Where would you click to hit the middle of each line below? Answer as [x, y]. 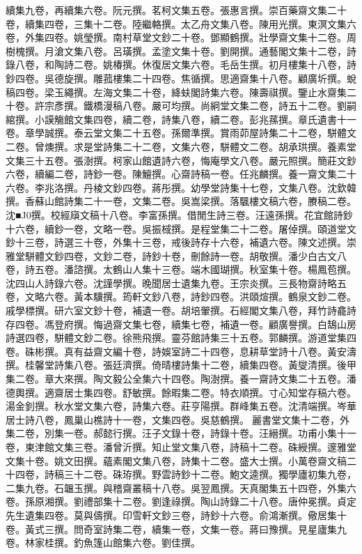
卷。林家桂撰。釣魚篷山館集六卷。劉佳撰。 [103, 543]
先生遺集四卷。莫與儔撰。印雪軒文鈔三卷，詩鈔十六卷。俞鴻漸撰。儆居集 [171, 515]
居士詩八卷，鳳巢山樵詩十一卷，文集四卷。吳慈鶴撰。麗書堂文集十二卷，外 [178, 419]
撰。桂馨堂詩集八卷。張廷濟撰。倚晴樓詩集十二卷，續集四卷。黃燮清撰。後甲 [181, 365]
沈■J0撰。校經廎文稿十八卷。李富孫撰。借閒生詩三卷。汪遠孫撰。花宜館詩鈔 [179, 214]
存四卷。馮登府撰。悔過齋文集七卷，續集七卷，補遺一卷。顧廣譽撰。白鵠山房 [181, 324]
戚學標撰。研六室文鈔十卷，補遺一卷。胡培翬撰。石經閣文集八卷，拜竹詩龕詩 [181, 310]
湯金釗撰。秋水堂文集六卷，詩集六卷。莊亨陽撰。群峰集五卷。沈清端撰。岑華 [181, 406]
